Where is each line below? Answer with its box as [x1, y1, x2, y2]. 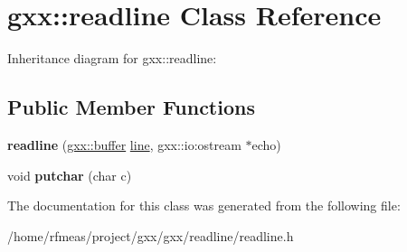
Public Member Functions [7, 93, 255, 121]
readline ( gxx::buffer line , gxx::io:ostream [7, 135, 241, 154]
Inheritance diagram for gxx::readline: [7, 49, 217, 68]
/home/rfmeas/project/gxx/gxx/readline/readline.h [7, 226, 294, 245]
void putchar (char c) [7, 165, 132, 184]
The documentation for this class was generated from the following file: [7, 196, 401, 215]
